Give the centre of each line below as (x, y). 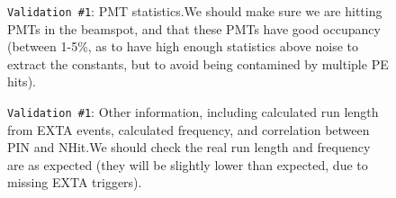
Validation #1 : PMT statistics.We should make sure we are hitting (195, 11)
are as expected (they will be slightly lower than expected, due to (188, 164)
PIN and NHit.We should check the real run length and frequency (189, 147)
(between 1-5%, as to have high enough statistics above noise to (183, 46)
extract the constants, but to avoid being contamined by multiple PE (198, 63)
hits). (22, 81)
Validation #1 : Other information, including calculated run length (193, 112)
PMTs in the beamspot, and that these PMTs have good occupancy (194, 28)
